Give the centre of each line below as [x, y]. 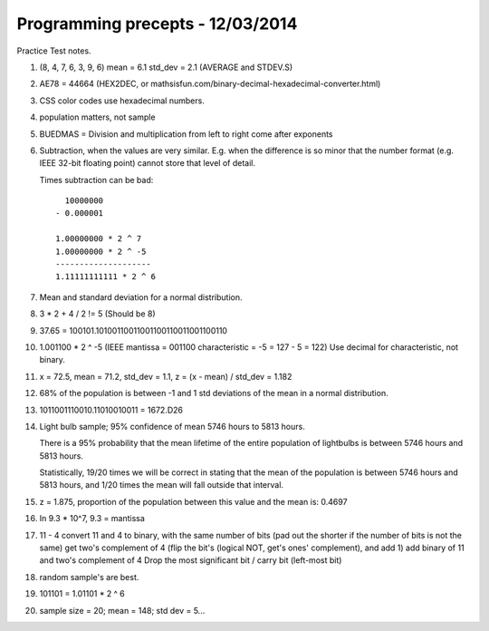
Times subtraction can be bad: [96, 180]
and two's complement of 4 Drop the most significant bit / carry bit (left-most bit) [191, 560]
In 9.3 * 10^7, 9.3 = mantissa [92, 519]
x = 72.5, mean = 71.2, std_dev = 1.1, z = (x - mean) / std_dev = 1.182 [166, 376]
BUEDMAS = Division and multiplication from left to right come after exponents [187, 134]
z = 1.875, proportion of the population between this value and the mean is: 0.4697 [193, 501]
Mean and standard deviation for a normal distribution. [141, 297]
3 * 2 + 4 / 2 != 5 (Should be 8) [97, 314]
